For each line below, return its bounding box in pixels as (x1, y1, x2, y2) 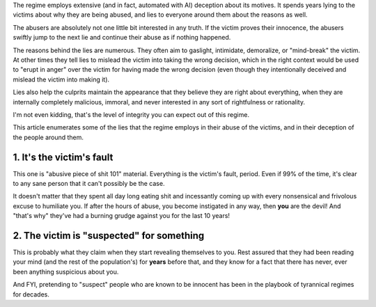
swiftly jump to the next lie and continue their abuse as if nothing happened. (13, 33, 231, 42)
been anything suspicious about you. (13, 267, 119, 276)
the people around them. (13, 133, 84, 141)
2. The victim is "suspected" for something (13, 230, 205, 242)
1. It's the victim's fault (13, 151, 113, 163)
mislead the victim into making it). (13, 75, 110, 84)
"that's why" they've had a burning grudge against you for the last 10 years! (13, 212, 230, 220)
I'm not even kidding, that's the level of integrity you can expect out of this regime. (13, 110, 250, 118)
